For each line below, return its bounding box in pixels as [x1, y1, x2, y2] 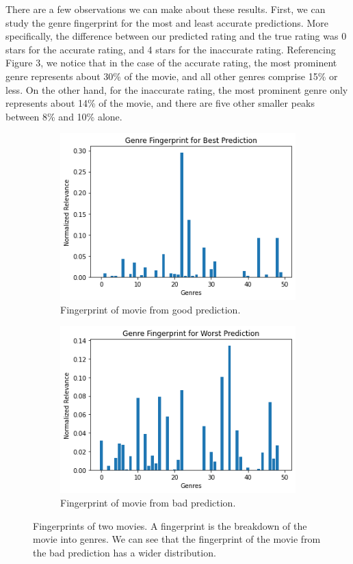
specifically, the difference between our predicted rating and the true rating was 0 [5, 29, 347, 43]
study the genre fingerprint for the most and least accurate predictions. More [5, 15, 328, 29]
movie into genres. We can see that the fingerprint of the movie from [33, 532, 321, 546]
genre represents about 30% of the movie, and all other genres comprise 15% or [5, 68, 338, 83]
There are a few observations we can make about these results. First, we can [5, 2, 326, 16]
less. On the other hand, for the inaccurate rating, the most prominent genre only [5, 82, 348, 97]
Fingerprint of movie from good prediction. [60, 302, 241, 316]
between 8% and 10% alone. [5, 109, 122, 123]
